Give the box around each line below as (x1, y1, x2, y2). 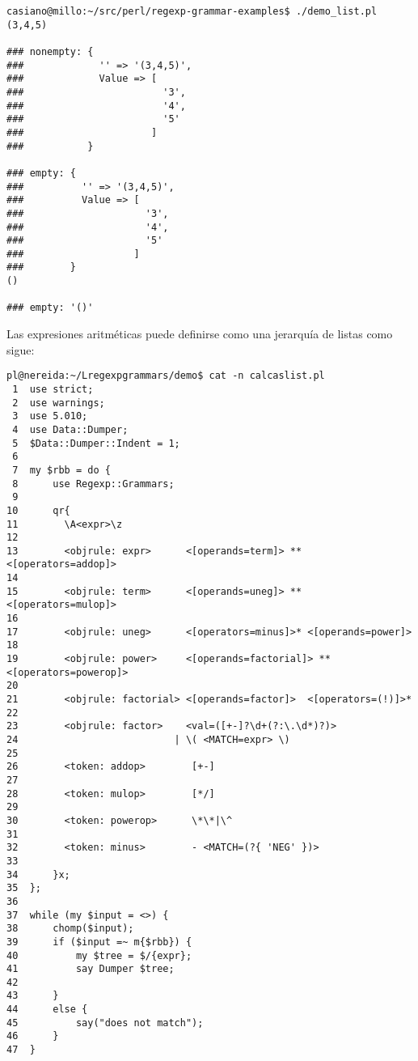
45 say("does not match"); (6, 1016, 204, 1029)
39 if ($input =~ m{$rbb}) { (6, 936, 192, 948)
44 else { (6, 1004, 88, 1016)
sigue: (6, 341, 35, 358)
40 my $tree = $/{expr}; (6, 949, 192, 961)
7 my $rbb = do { (12, 464, 111, 476)
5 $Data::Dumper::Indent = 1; (12, 437, 180, 449)
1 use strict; (12, 383, 94, 395)
